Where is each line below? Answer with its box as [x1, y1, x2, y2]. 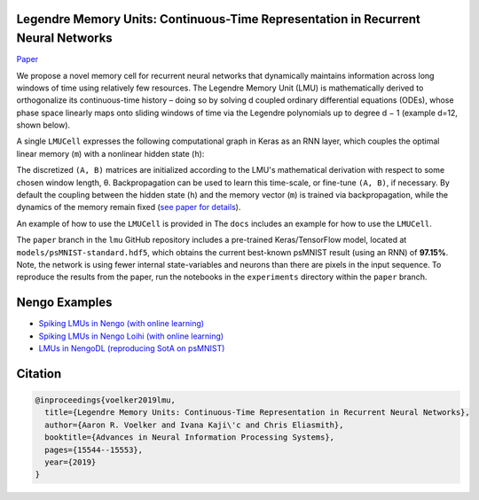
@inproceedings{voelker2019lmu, [35, 395, 177, 405]
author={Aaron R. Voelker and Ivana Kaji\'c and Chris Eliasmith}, [44, 419, 344, 430]
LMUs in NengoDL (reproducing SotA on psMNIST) [38, 343, 225, 354]
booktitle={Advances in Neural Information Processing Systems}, [44, 433, 335, 442]
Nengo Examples [16, 295, 113, 310]
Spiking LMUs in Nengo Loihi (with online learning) [38, 331, 224, 341]
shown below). [16, 120, 71, 130]
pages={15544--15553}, [44, 444, 144, 455]
